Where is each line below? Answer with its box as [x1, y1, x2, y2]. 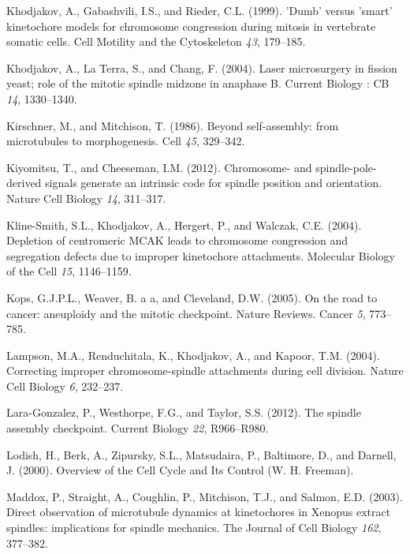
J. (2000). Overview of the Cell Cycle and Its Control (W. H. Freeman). [6, 462, 354, 478]
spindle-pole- [315, 159, 377, 175]
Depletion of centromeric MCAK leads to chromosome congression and [6, 232, 348, 249]
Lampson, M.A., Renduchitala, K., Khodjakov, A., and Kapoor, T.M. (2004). [6, 346, 380, 363]
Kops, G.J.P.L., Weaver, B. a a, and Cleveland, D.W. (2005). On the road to [6, 289, 378, 305]
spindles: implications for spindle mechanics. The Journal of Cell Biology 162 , [6, 519, 382, 536]
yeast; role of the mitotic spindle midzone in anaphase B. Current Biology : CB [6, 75, 389, 92]
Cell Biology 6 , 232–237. [6, 377, 124, 394]
